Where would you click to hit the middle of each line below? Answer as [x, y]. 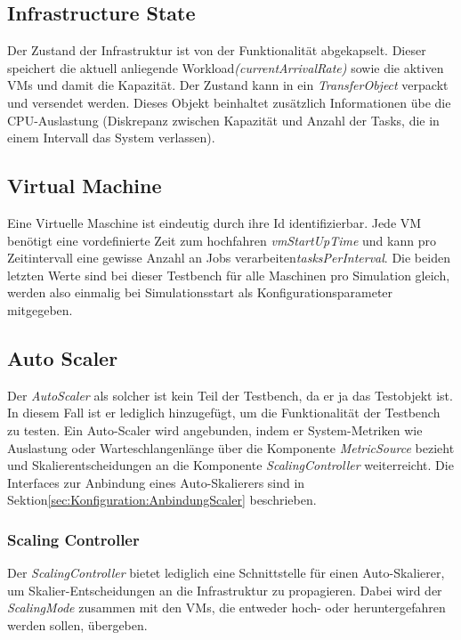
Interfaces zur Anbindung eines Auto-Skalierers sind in [156, 482]
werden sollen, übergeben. [77, 624]
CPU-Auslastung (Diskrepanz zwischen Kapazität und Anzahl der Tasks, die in [223, 120]
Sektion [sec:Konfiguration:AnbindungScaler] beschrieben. [162, 500]
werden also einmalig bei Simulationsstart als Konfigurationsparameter [200, 292]
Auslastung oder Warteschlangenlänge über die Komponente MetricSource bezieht [231, 447]
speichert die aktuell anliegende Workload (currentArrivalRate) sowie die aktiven [226, 67]
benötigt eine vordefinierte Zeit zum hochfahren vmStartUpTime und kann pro [222, 240]
